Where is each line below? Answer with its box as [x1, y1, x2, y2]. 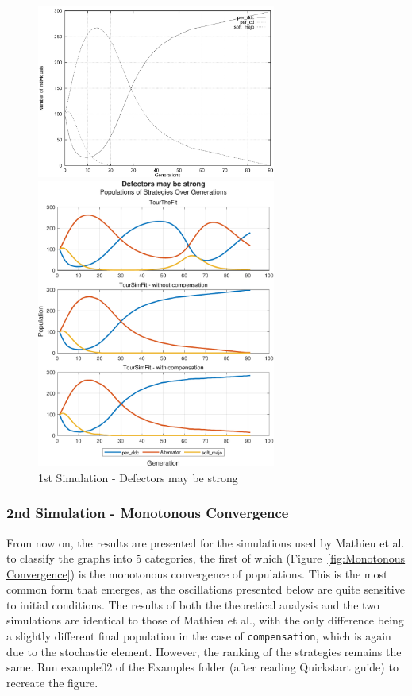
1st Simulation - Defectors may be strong [38, 469, 238, 485]
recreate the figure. [6, 674, 98, 690]
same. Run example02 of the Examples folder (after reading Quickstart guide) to [6, 659, 399, 675]
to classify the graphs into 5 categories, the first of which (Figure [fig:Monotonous [6, 550, 406, 566]
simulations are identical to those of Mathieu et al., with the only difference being [6, 612, 404, 628]
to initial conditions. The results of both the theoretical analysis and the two [6, 596, 379, 613]
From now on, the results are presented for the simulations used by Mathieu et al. [6, 534, 405, 551]
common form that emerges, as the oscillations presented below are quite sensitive [6, 581, 405, 597]
